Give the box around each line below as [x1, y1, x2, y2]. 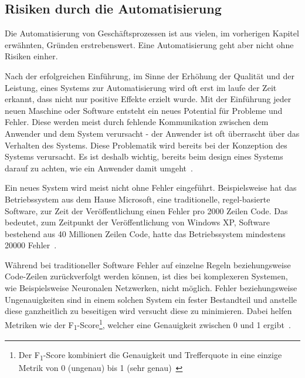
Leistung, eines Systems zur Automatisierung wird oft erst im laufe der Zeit [5, 81, 277, 93]
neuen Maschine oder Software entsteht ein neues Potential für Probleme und [5, 104, 283, 116]
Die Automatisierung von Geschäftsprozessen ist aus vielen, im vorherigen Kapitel [5, 27, 299, 39]
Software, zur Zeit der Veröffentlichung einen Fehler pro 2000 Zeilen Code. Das [5, 204, 288, 217]
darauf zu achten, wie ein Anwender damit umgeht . [5, 161, 193, 174]
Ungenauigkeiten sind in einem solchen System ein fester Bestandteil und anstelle [5, 293, 297, 305]
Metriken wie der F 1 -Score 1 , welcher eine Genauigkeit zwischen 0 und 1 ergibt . [5, 316, 291, 332]
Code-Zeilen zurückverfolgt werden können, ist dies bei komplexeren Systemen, [5, 270, 288, 282]
